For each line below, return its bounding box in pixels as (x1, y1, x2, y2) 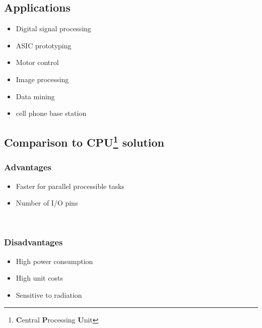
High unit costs (16, 273, 63, 283)
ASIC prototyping (16, 40, 72, 50)
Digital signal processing (16, 23, 91, 34)
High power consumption (16, 255, 93, 266)
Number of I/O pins (16, 198, 78, 208)
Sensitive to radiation (16, 289, 82, 300)
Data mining (16, 91, 55, 101)
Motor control (16, 57, 59, 68)
